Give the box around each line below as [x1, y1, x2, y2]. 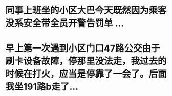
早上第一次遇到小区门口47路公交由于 [5, 43, 160, 54]
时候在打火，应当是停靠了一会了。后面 [5, 68, 167, 80]
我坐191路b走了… [5, 81, 79, 92]
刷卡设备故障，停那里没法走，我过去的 [5, 56, 167, 67]
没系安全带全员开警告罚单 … [5, 17, 124, 29]
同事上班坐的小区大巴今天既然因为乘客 [5, 5, 167, 16]
